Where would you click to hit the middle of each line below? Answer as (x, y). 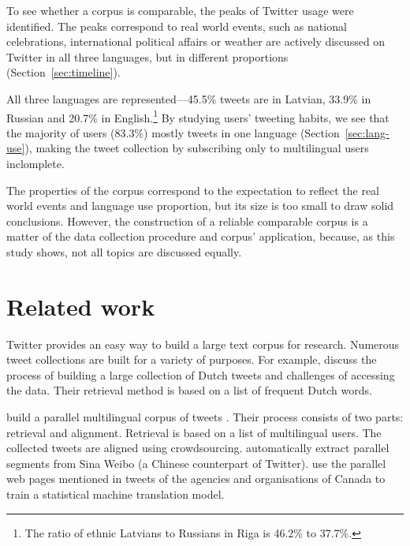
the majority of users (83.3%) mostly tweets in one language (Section (173, 132)
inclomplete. (35, 163)
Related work (81, 306)
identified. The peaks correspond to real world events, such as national (177, 26)
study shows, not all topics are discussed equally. (124, 251)
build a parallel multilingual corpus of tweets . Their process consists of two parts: (205, 417)
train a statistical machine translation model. (116, 494)
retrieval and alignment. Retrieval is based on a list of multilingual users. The (194, 432)
